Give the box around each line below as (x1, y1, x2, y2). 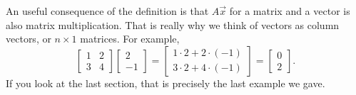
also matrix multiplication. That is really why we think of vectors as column (6, 17, 340, 32)
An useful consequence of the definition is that (6, 4, 209, 18)
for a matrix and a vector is (229, 4, 350, 18)
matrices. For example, (80, 31, 180, 46)
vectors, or (6, 31, 51, 46)
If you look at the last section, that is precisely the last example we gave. (6, 75, 325, 90)
